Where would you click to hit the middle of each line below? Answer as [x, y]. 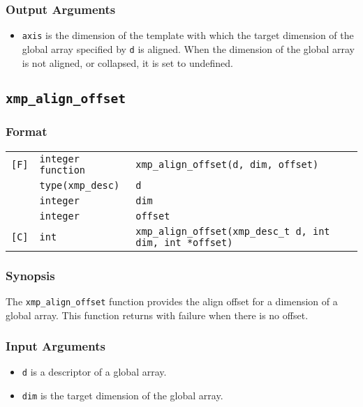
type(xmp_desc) [80, 185]
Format [27, 131]
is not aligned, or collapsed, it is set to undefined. [127, 62]
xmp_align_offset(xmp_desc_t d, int [233, 231]
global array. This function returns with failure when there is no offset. [157, 315]
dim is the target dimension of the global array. [123, 396]
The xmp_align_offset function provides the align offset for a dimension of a [172, 301]
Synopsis [30, 275]
